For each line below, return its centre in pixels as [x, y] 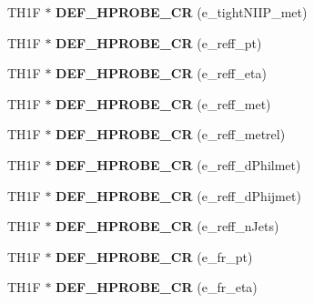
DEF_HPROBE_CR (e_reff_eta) [161, 73]
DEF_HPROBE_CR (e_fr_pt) [154, 256]
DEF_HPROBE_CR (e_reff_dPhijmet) [178, 195]
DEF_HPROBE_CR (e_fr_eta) [157, 287]
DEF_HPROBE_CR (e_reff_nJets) [167, 226]
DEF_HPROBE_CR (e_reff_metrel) [171, 134]
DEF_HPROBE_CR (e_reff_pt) [159, 42]
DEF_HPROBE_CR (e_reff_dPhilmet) [178, 164]
